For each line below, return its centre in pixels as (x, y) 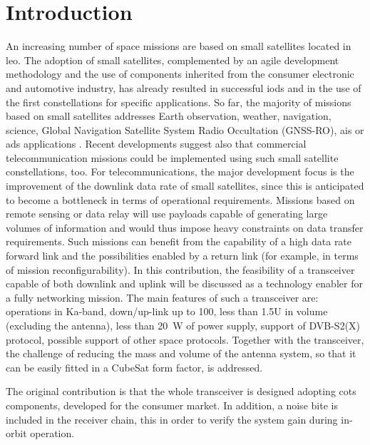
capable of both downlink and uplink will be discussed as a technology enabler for (184, 283)
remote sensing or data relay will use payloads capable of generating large (167, 214)
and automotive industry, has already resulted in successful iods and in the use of (184, 87)
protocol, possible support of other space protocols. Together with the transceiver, (185, 339)
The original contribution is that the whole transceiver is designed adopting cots (181, 391)
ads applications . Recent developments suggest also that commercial (156, 144)
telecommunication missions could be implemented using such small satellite (172, 157)
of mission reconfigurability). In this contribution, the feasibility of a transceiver (180, 269)
